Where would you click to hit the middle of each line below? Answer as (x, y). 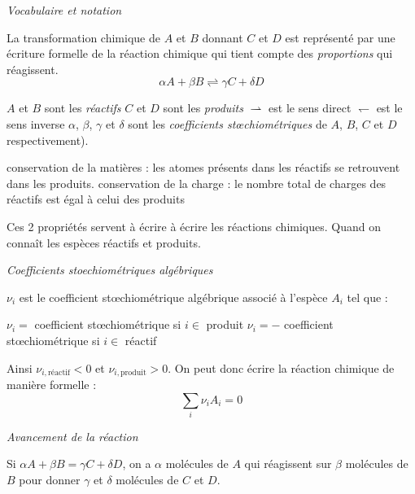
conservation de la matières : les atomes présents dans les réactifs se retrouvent (203, 167)
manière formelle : (52, 384)
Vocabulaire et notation (64, 10)
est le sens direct (310, 108)
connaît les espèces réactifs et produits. (104, 242)
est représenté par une (340, 37)
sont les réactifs (83, 108)
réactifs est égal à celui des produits (96, 199)
